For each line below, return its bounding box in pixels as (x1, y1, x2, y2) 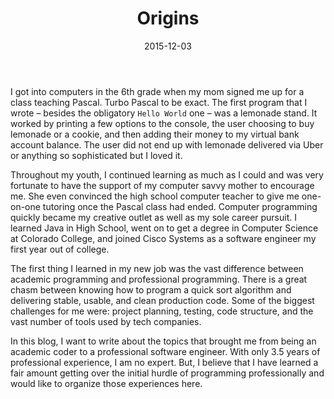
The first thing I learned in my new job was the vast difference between (10, 262, 304, 274)
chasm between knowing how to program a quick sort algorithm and (10, 283, 292, 296)
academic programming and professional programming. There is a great (10, 273, 308, 285)
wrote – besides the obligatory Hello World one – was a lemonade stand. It (10, 107, 318, 119)
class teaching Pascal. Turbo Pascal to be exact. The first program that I (10, 96, 308, 108)
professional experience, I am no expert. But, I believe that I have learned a (10, 356, 319, 368)
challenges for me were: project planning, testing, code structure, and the (10, 305, 314, 317)
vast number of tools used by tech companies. (10, 315, 202, 327)
